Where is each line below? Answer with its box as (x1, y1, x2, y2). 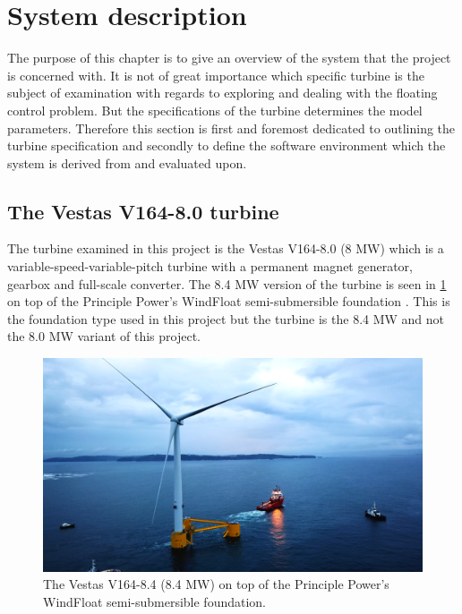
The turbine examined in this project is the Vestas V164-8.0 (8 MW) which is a (7, 239, 444, 258)
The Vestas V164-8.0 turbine (7, 197, 279, 225)
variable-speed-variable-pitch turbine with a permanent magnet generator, (7, 257, 413, 276)
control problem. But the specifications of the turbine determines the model (7, 100, 423, 119)
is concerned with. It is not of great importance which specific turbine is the (7, 65, 424, 84)
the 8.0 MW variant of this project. (7, 327, 201, 345)
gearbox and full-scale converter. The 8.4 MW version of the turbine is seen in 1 (7, 274, 447, 293)
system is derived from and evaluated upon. (7, 153, 247, 172)
